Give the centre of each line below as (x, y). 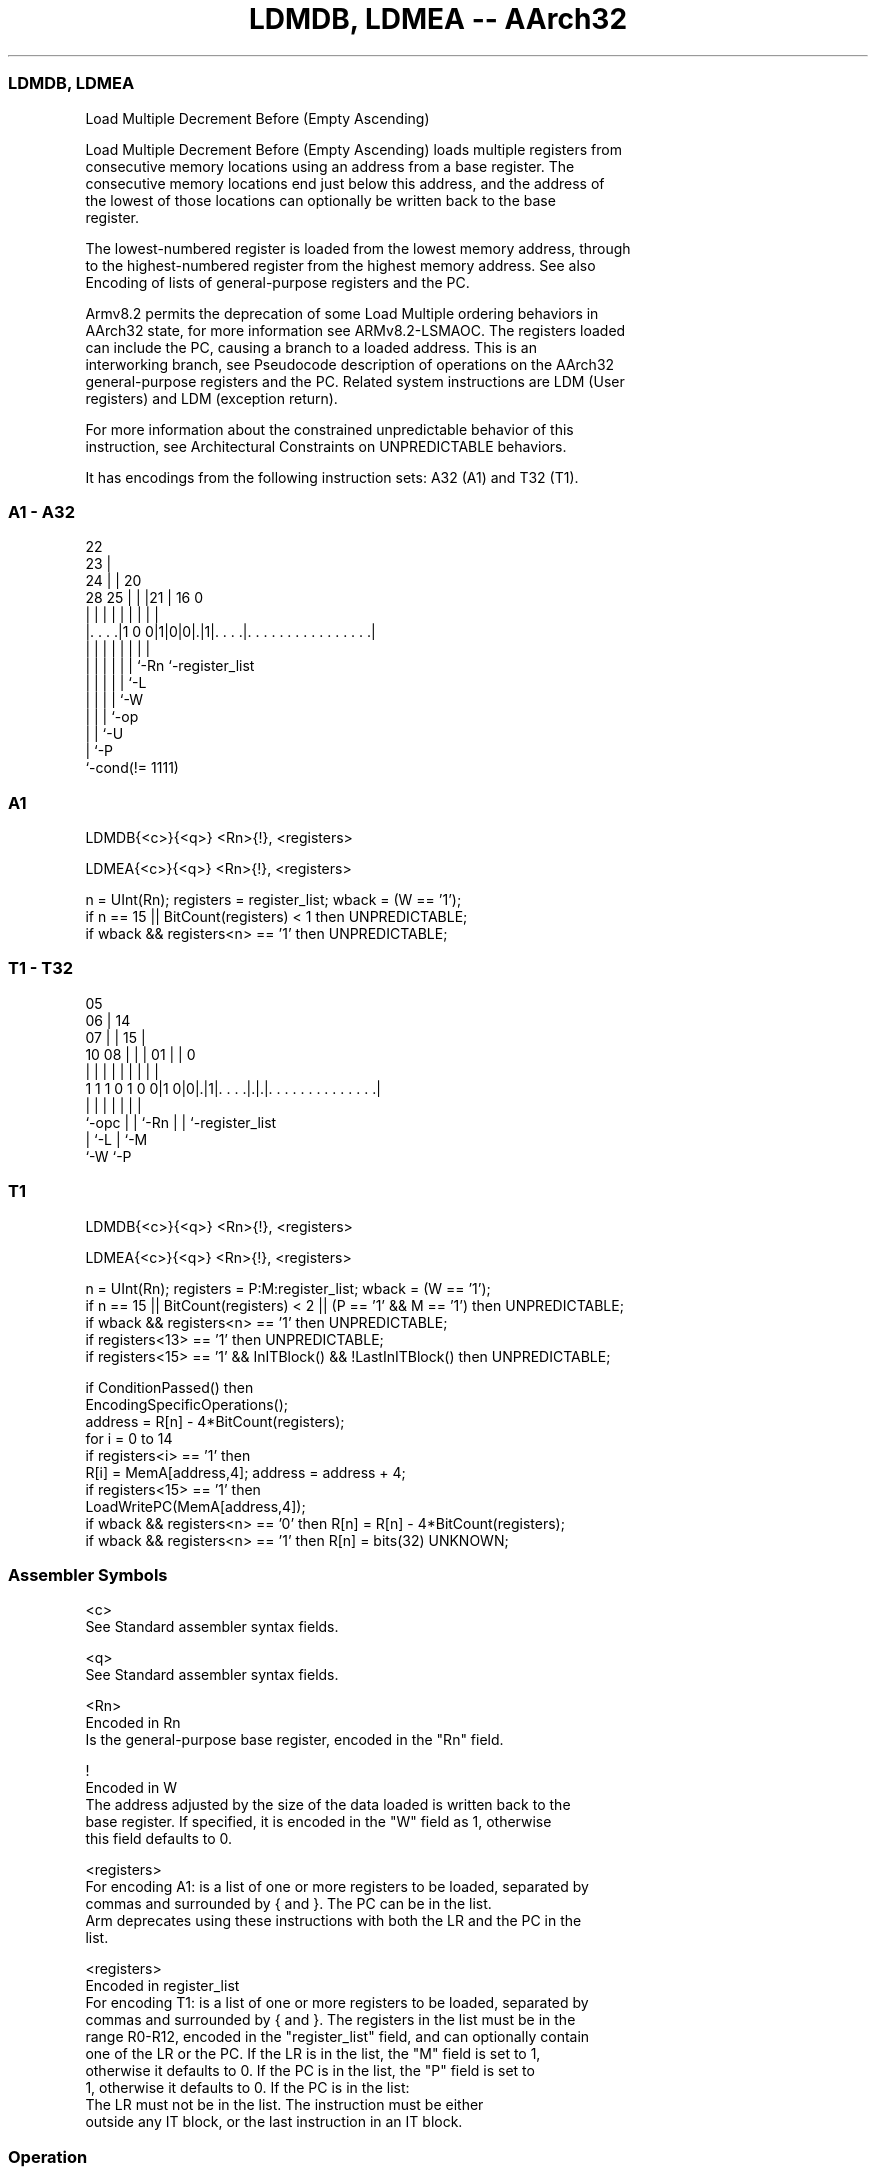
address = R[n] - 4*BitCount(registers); (215, 1421)
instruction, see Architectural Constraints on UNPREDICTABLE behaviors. (326, 446)
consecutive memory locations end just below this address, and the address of (345, 183)
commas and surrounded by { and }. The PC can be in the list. (288, 1904)
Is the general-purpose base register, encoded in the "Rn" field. (294, 1740)
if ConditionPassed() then (169, 1387)
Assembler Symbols (88, 1574)
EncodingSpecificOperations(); (187, 1404)
